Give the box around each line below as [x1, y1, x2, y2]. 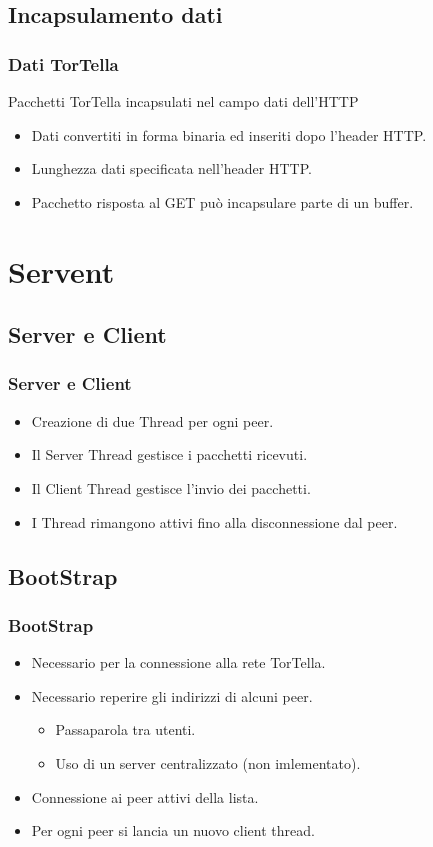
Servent [8, 250, 115, 291]
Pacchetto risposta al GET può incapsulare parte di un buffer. [31, 191, 414, 212]
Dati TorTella [8, 51, 119, 76]
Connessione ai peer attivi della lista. [31, 786, 259, 807]
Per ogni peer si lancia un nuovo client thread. [31, 820, 315, 841]
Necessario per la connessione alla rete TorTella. [31, 652, 326, 673]
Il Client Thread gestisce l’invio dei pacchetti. [31, 477, 311, 498]
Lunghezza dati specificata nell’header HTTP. [31, 158, 312, 179]
